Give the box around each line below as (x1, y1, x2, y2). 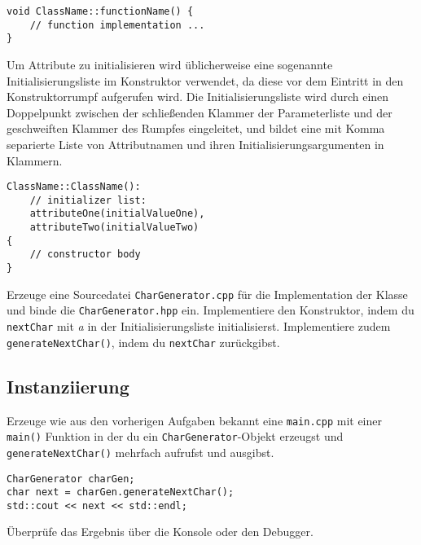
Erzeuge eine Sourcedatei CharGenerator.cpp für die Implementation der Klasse (7, 285, 408, 302)
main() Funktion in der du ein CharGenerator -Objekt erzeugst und (7, 428, 344, 445)
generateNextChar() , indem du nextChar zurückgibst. (7, 333, 280, 350)
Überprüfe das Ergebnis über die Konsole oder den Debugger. (7, 523, 314, 540)
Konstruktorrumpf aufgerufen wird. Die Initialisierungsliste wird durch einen (7, 88, 389, 105)
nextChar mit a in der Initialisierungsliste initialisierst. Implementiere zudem (7, 318, 391, 335)
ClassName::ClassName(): (7, 181, 141, 193)
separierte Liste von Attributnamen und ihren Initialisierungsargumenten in (7, 135, 384, 152)
